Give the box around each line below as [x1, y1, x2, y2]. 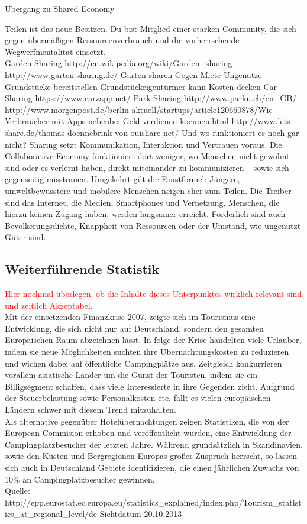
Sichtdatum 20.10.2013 [99, 507, 182, 520]
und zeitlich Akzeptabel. [5, 299, 93, 311]
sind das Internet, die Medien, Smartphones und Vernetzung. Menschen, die [5, 196, 280, 208]
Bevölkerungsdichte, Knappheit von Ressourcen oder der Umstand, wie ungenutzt [5, 219, 301, 231]
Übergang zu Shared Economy [5, 2, 115, 14]
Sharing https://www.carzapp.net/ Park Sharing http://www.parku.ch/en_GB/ [5, 92, 297, 104]
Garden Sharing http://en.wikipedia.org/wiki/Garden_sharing [5, 57, 232, 69]
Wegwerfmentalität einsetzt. [5, 45, 106, 57]
